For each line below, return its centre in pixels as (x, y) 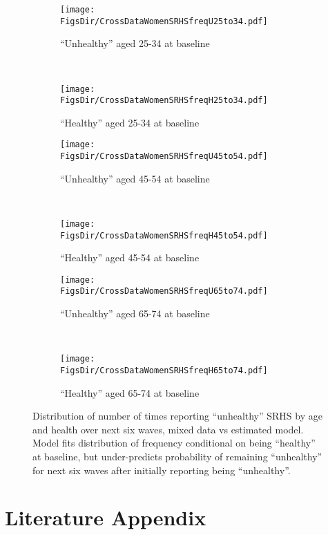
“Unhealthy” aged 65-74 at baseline (135, 313)
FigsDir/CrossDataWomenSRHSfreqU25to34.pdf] (164, 21)
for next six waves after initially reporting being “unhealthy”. (162, 470)
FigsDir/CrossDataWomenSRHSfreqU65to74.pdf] (164, 291)
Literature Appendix (106, 517)
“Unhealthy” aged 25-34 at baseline (135, 43)
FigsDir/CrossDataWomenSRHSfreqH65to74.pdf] (164, 370)
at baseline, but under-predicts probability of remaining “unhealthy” (177, 456)
